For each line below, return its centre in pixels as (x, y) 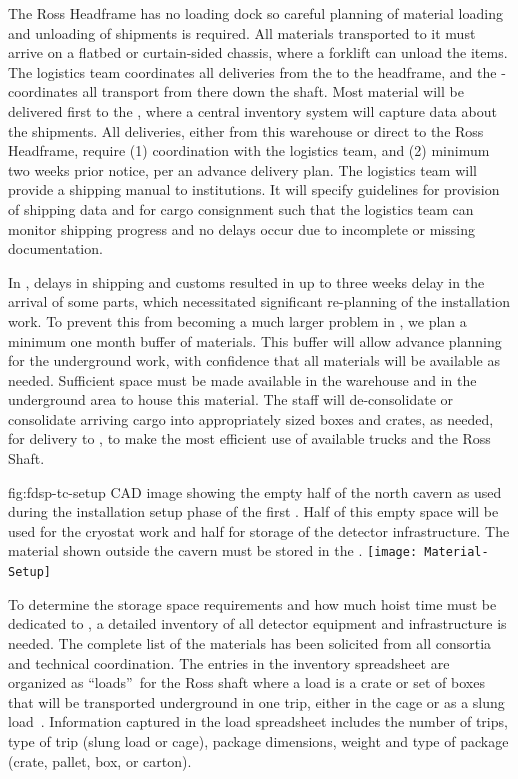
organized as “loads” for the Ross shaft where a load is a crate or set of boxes (246, 682)
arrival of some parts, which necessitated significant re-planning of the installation (259, 301)
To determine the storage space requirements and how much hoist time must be (252, 603)
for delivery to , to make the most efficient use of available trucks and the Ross (249, 438)
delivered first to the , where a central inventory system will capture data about (252, 110)
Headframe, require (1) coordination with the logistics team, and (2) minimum (249, 150)
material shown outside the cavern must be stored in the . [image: (213, 550)
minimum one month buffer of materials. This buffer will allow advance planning (255, 340)
